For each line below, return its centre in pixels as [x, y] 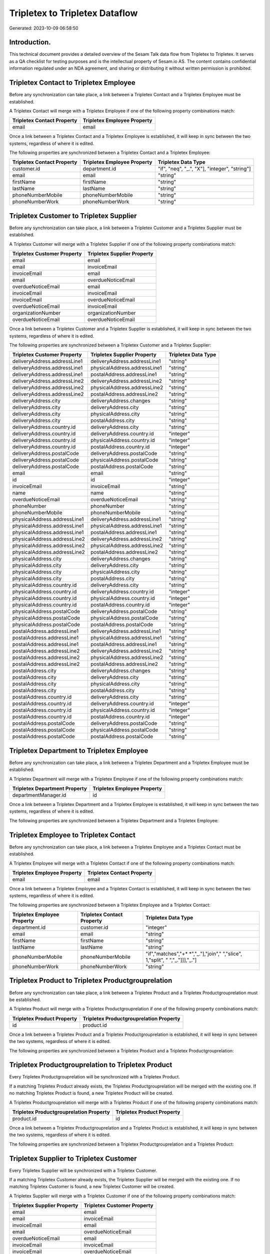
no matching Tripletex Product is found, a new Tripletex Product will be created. [91, 1093]
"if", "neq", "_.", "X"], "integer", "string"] [204, 169]
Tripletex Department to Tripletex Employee [79, 751]
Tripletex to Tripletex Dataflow [73, 13]
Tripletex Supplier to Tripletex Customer [73, 1158]
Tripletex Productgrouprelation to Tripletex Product [91, 1065]
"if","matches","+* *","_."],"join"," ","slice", [194, 954]
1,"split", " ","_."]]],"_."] [171, 960]
